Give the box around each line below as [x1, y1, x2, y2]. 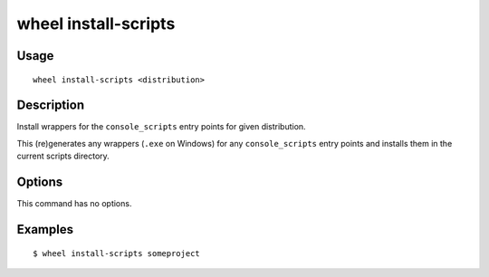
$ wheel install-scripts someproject [33, 248, 201, 258]
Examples [16, 222, 74, 237]
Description [16, 98, 85, 113]
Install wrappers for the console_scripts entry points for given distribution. [16, 121, 307, 132]
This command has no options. [16, 198, 132, 209]
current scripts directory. [16, 150, 110, 162]
